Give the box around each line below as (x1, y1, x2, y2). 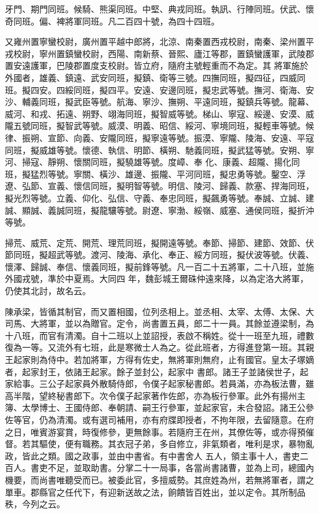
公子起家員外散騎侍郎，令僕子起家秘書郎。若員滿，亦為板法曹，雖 (47, 377, 314, 390)
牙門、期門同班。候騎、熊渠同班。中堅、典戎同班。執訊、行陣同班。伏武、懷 (5, 2, 314, 15)
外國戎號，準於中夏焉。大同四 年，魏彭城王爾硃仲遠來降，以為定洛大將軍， (5, 272, 309, 285)
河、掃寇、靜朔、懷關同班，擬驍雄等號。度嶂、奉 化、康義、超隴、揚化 (5, 155, 291, 168)
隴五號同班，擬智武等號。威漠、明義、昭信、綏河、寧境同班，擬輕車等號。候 (5, 119, 314, 132)
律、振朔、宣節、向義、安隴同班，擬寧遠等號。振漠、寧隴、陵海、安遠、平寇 (5, 131, 314, 144)
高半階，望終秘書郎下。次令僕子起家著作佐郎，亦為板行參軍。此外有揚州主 (5, 389, 306, 402)
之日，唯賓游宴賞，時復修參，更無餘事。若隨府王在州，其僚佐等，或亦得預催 (5, 425, 314, 438)
